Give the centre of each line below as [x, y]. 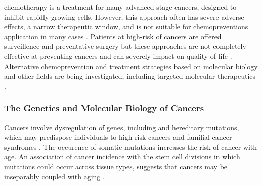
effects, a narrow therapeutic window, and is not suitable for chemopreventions [126, 26]
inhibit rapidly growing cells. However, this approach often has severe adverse [124, 16]
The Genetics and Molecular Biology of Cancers [104, 108]
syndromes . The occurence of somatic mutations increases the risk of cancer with [131, 146]
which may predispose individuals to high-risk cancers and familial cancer [118, 137]
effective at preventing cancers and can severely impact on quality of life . [118, 56]
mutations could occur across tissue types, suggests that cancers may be [116, 166]
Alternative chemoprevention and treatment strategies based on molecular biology [131, 66]
